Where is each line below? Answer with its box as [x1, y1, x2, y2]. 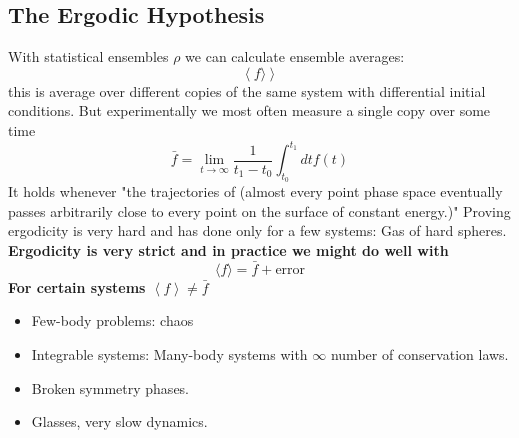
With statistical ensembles [8, 46, 169, 67]
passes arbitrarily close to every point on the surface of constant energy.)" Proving [8, 200, 511, 221]
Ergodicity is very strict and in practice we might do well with [8, 240, 449, 261]
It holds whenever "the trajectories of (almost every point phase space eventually [8, 181, 503, 202]
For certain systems [8, 276, 146, 297]
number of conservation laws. [330, 344, 509, 365]
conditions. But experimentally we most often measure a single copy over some [8, 100, 491, 121]
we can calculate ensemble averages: [185, 46, 405, 67]
